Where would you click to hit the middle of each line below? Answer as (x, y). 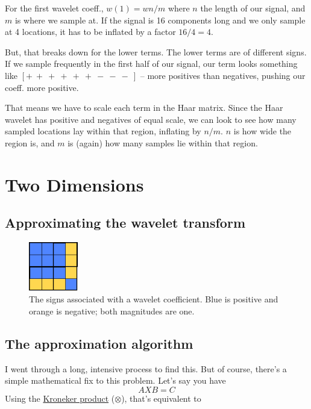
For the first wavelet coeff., (54, 8)
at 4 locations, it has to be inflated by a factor (90, 32)
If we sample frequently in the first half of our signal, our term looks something (151, 64)
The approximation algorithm (99, 343)
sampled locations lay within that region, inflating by (103, 131)
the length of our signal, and (253, 8)
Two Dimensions (74, 184)
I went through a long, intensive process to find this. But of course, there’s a (146, 368)
